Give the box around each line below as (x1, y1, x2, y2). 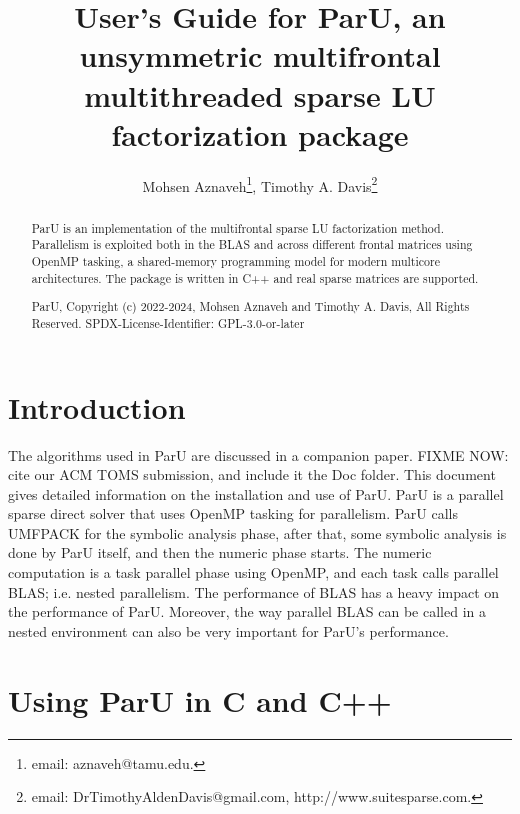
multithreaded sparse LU (84, 74, 436, 115)
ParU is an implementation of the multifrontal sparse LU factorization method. (31, 219, 445, 236)
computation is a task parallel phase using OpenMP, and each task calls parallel (8, 562, 499, 583)
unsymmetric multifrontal (79, 35, 441, 76)
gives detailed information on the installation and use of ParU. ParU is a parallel (8, 483, 504, 504)
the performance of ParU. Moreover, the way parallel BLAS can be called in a (8, 601, 486, 622)
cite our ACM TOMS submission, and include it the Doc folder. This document (8, 464, 496, 485)
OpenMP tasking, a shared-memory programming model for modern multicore (31, 253, 440, 270)
